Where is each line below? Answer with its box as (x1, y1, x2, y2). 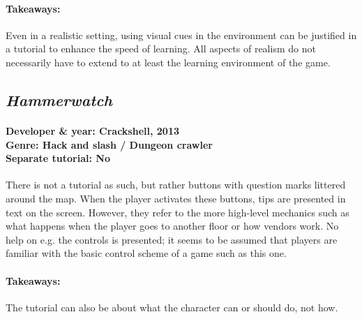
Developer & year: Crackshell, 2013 (6, 123, 179, 138)
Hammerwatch (6, 89, 112, 110)
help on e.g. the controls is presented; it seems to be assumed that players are (6, 232, 338, 246)
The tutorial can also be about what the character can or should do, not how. (6, 299, 338, 314)
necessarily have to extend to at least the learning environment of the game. (6, 54, 331, 69)
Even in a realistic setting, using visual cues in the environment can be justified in (6, 27, 357, 42)
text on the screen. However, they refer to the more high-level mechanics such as (6, 205, 349, 219)
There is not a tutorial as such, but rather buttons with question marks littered (6, 177, 346, 192)
